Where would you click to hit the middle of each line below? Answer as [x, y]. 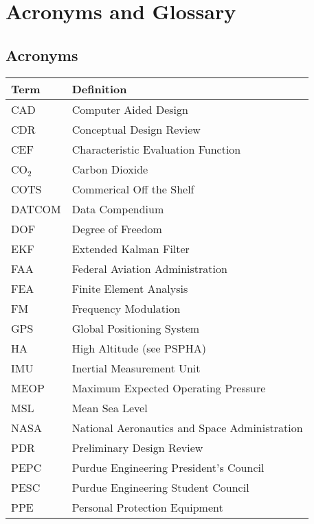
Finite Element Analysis [130, 288]
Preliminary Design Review [137, 447]
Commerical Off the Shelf [133, 189]
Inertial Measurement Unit [136, 368]
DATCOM [36, 209]
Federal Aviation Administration [149, 268]
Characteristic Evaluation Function [156, 149]
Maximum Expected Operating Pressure [169, 388]
